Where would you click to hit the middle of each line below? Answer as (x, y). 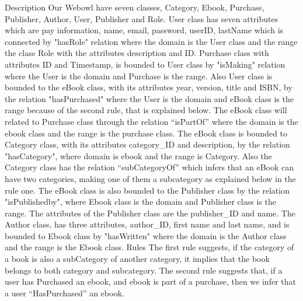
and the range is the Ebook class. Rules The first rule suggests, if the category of (149, 247)
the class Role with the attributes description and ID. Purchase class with (137, 53)
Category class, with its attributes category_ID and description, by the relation (147, 144)
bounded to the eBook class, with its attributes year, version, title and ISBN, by (149, 87)
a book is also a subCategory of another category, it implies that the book (137, 259)
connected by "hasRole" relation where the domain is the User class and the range (151, 41)
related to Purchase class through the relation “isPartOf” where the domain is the (151, 121)
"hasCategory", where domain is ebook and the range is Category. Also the (138, 155)
